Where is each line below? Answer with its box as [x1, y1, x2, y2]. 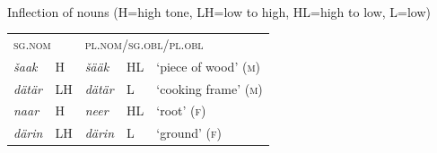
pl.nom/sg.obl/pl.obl [84, 34, 204, 53]
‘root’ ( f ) [156, 101, 206, 120]
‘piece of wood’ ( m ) [156, 56, 261, 75]
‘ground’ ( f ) [156, 123, 222, 142]
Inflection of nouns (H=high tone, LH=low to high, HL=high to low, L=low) [7, 2, 432, 21]
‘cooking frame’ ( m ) [156, 79, 263, 98]
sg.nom [13, 34, 51, 53]
